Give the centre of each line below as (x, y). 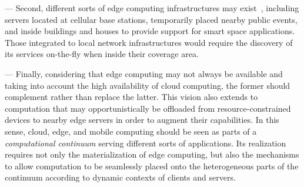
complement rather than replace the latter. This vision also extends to (131, 97)
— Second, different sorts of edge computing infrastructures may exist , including (152, 8)
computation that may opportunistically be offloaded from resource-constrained (148, 108)
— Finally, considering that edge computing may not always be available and (144, 73)
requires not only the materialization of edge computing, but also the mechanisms (152, 154)
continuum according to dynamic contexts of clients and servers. (120, 177)
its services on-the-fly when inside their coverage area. (102, 54)
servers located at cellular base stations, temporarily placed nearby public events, (151, 19)
